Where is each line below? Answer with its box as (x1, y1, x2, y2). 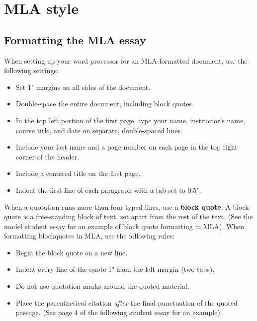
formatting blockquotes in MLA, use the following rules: (4, 231, 175, 241)
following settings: (4, 65, 59, 76)
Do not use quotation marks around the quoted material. (15, 281, 189, 291)
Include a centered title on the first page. (15, 168, 141, 178)
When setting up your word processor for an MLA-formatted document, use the (4, 55, 248, 66)
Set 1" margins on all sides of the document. (15, 81, 151, 92)
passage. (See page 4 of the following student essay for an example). (15, 307, 222, 318)
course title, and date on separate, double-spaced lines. (15, 125, 182, 135)
